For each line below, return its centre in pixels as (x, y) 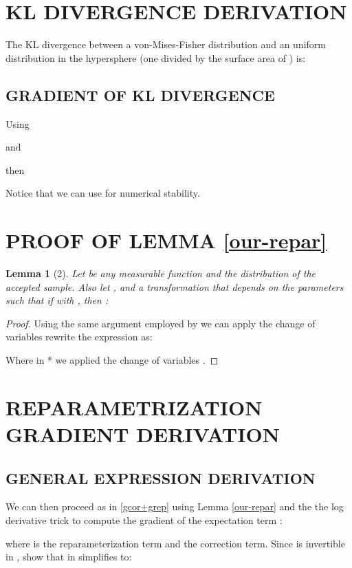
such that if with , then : (57, 300)
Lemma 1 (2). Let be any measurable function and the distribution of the (161, 273)
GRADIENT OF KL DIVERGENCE (140, 95)
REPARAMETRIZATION (134, 407)
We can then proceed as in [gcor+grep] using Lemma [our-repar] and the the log (175, 506)
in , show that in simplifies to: (69, 557)
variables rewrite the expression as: (79, 337)
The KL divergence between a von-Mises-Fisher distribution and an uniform (166, 44)
